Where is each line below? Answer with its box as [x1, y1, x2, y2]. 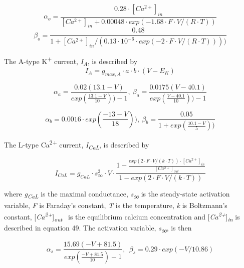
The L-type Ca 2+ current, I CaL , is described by [4, 138, 149, 151]
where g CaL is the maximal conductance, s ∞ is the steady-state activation [4, 188, 230, 200]
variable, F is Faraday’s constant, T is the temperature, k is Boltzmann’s [4, 199, 227, 210]
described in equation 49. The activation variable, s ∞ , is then [4, 222, 192, 234]
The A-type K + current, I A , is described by [4, 54, 138, 67]
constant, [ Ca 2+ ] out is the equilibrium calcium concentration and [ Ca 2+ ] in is [4, 210, 240, 223]
